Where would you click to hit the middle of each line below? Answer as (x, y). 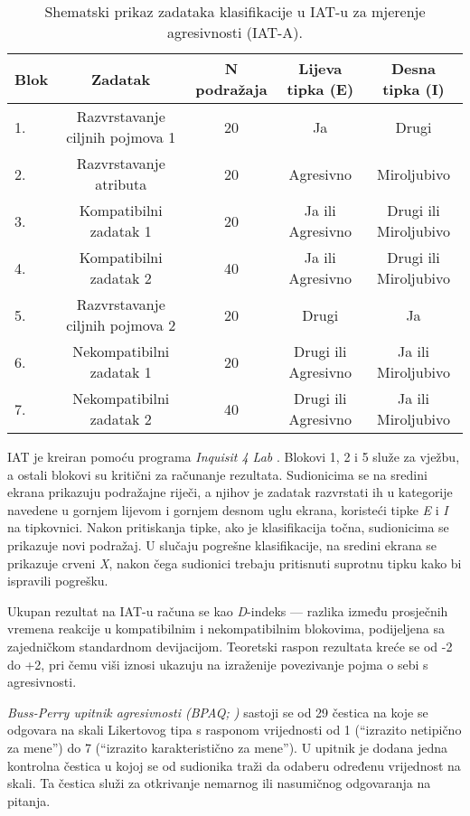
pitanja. (29, 800)
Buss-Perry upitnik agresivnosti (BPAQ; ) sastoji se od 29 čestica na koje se (218, 712)
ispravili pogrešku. (58, 581)
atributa (121, 184)
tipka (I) (414, 89)
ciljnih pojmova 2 (121, 325)
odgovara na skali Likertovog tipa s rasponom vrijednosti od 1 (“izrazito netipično (235, 730)
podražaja (231, 89)
